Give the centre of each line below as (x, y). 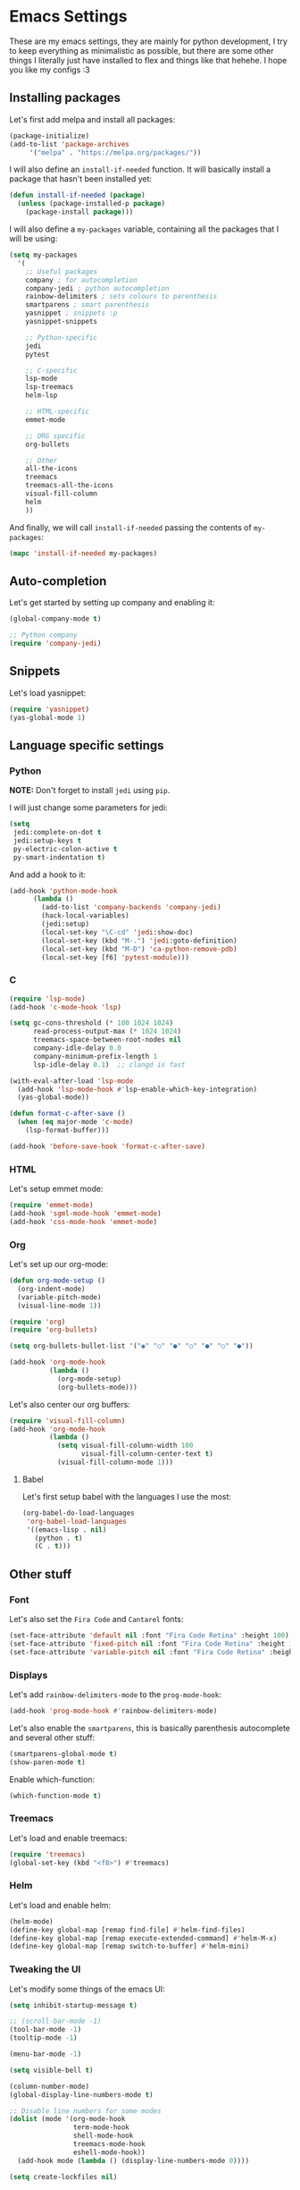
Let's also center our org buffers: (70, 1404)
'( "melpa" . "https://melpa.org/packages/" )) (115, 152)
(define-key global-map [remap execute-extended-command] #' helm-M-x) (143, 1938)
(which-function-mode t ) (55, 1796)
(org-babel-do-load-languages (79, 1513)
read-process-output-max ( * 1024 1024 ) (107, 1032)
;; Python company (43, 635)
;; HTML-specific (58, 411)
